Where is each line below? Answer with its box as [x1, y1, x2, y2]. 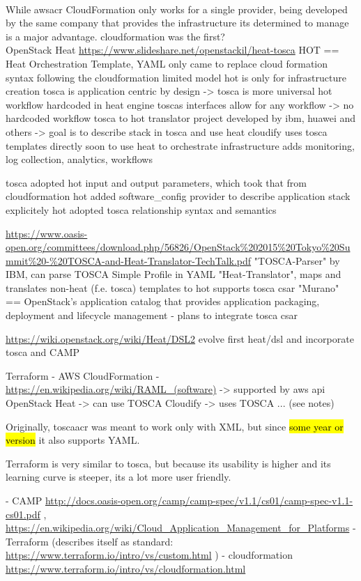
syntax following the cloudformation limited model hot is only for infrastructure [6, 70, 346, 84]
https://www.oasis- [6, 226, 88, 240]
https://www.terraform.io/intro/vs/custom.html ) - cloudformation [6, 548, 293, 562]
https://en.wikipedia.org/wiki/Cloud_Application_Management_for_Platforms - [6, 520, 356, 535]
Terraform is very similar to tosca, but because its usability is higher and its [6, 456, 331, 470]
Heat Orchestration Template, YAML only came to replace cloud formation [6, 56, 328, 70]
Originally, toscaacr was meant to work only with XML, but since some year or [6, 419, 344, 433]
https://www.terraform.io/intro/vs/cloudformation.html [6, 561, 246, 575]
